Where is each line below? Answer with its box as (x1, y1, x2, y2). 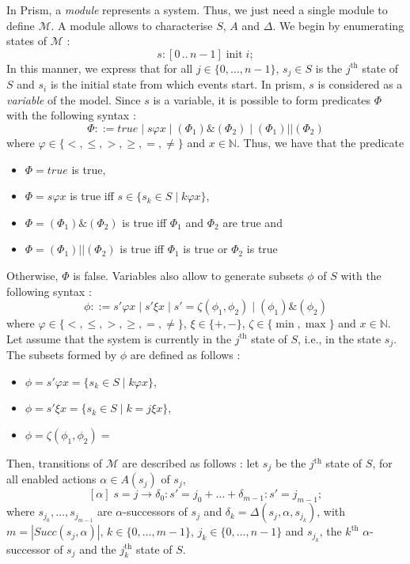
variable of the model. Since (6, 91, 141, 108)
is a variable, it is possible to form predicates (153, 91, 371, 108)
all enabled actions (6, 471, 97, 487)
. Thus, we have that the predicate (236, 134, 404, 151)
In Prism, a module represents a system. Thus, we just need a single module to (6, 2, 388, 17)
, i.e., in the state (298, 330, 382, 346)
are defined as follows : (130, 346, 241, 363)
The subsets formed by (6, 346, 117, 363)
